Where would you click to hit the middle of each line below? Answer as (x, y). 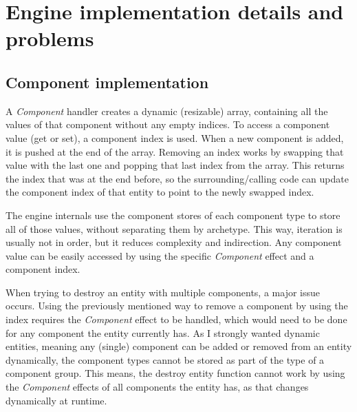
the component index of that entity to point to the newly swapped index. (160, 192)
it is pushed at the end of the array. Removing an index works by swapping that (175, 151)
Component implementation (107, 82)
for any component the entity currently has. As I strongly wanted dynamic (163, 332)
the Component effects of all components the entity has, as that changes (157, 387)
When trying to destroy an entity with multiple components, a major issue (163, 292)
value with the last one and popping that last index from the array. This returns (175, 165)
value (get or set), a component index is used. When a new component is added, (175, 137)
